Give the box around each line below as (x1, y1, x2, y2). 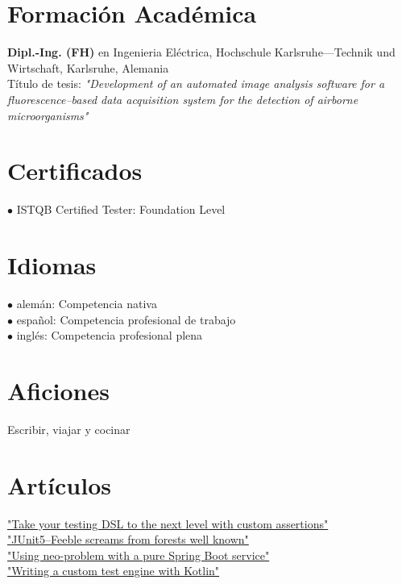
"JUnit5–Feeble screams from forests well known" (7, 531, 249, 548)
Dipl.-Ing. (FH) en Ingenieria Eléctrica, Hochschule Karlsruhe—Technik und (7, 44, 396, 60)
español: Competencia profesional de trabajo (16, 311, 236, 327)
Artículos (7, 468, 111, 501)
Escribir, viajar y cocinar (7, 420, 131, 437)
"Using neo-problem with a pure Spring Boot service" (7, 546, 270, 563)
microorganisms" (7, 106, 89, 123)
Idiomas (7, 248, 97, 281)
